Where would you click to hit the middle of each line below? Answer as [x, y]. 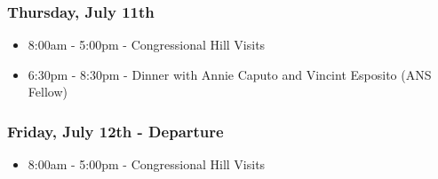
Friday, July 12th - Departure [115, 131]
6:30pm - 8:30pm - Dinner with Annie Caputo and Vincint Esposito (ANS [230, 74]
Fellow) [48, 92]
